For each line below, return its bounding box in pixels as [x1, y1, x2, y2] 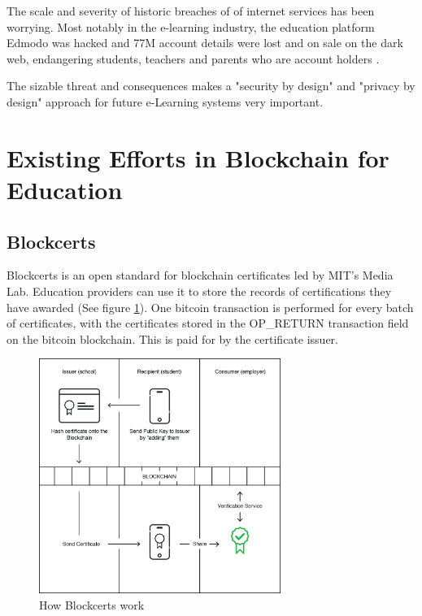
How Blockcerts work [39, 596, 145, 613]
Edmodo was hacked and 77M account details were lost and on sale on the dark [7, 34, 403, 51]
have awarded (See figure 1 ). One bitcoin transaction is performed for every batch [7, 298, 414, 315]
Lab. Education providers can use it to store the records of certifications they [7, 282, 392, 299]
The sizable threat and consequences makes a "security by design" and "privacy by [7, 77, 415, 94]
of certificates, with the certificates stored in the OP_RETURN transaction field [7, 315, 409, 332]
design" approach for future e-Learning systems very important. [7, 93, 324, 110]
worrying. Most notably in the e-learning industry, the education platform [7, 18, 375, 35]
